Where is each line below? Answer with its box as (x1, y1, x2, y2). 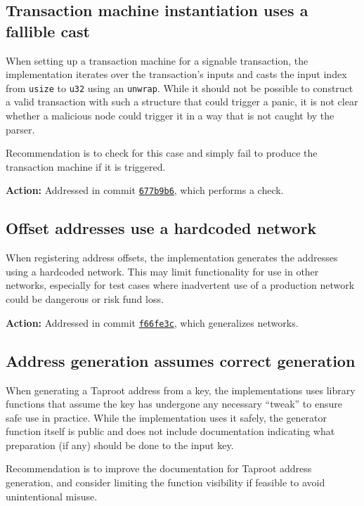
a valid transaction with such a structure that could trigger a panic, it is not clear (6, 94, 358, 109)
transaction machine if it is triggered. (6, 159, 166, 174)
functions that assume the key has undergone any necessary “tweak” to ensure (6, 396, 342, 411)
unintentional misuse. (6, 488, 98, 503)
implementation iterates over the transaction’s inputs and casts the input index (6, 67, 347, 82)
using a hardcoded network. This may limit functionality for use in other (6, 264, 319, 278)
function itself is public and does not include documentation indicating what (6, 424, 335, 439)
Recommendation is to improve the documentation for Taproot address (6, 461, 312, 476)
